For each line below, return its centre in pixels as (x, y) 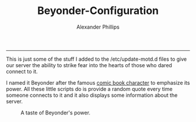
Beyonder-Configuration (98, 11)
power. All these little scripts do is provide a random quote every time (90, 89)
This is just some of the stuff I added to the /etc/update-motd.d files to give (97, 59)
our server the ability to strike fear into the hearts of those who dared (89, 65)
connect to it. (22, 71)
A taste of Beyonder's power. (55, 113)
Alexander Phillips (98, 27)
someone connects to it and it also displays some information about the (92, 95)
